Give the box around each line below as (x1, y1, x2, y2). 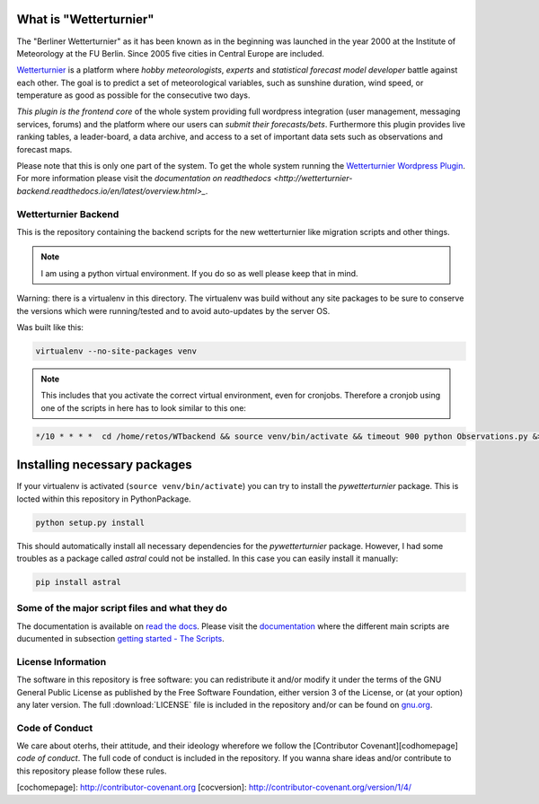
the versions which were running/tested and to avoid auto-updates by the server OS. (16, 305, 331, 316)
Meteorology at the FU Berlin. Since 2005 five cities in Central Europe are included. (16, 48, 325, 58)
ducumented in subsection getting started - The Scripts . (16, 634, 225, 643)
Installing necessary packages (16, 458, 192, 473)
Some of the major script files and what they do (16, 602, 228, 615)
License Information (16, 655, 107, 668)
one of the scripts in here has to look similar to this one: (40, 402, 247, 413)
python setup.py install (35, 517, 146, 528)
